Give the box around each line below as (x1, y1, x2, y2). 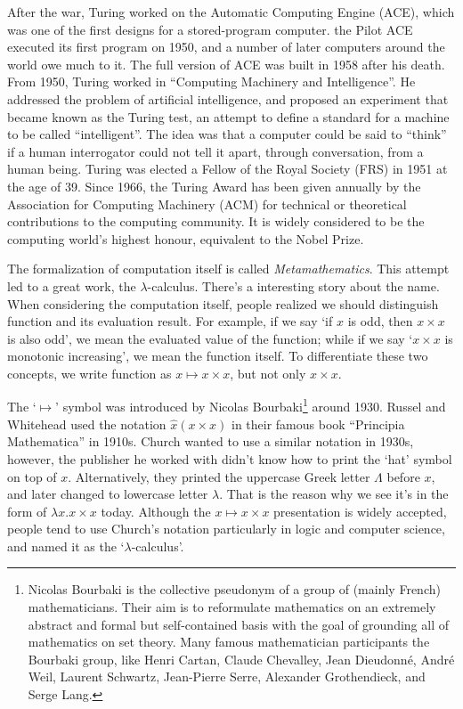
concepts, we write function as (7, 363, 172, 382)
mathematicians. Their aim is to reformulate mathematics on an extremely (28, 598, 436, 616)
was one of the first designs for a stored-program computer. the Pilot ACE (7, 20, 413, 38)
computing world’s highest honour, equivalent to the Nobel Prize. (7, 229, 364, 248)
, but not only (230, 363, 306, 382)
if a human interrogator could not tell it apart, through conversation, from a (7, 142, 424, 160)
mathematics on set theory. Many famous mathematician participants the (28, 632, 430, 651)
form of (7, 501, 47, 520)
